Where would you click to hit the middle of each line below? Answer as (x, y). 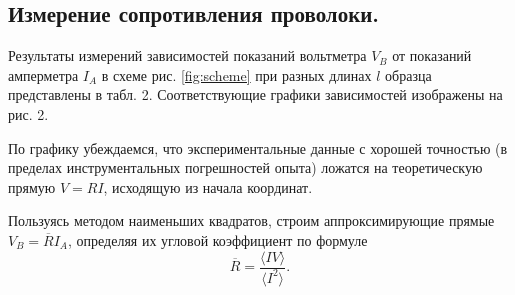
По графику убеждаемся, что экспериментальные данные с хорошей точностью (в (258, 147)
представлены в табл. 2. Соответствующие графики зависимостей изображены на (255, 94)
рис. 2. (28, 113)
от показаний (432, 55)
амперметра (43, 74)
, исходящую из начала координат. (208, 186)
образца (408, 74)
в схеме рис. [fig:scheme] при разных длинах (236, 74)
